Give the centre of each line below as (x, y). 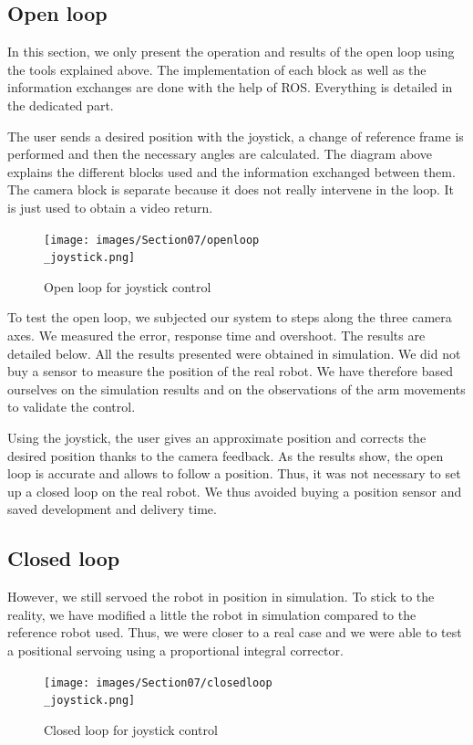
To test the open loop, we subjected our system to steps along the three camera (230, 317)
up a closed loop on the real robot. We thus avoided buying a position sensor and (235, 491)
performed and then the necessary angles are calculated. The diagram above (220, 154)
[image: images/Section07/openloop (152, 240)
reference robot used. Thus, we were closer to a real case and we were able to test (235, 632)
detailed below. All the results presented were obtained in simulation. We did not (234, 353)
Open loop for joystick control (128, 286)
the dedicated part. (61, 105)
